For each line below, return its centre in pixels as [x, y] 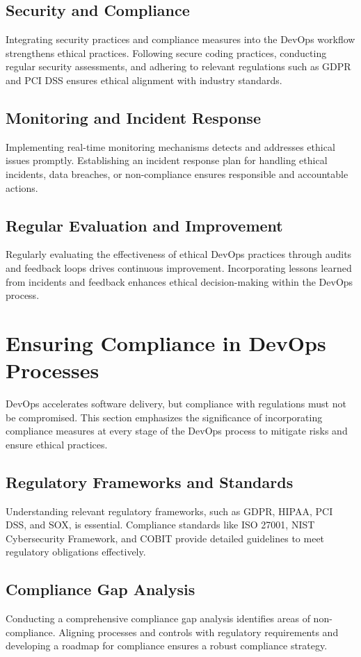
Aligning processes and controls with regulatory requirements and [199, 632]
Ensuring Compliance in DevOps [166, 342]
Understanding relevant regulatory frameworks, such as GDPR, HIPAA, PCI [169, 511]
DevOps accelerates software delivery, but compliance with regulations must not [176, 404]
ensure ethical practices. [57, 444]
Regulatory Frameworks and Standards [150, 481]
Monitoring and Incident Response [133, 117]
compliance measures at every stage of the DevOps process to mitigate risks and [177, 431]
